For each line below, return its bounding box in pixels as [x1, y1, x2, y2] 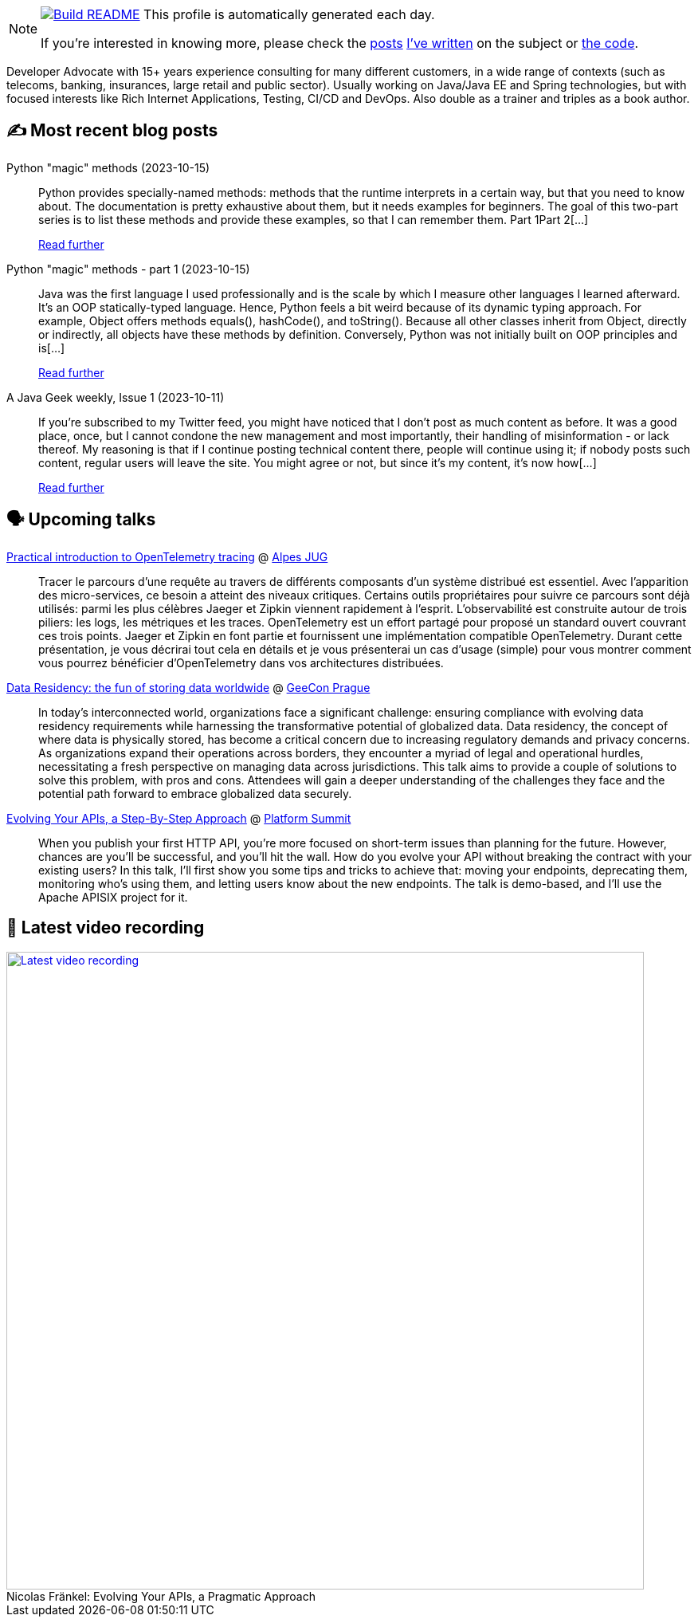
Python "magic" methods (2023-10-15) [6, 160, 210, 175]
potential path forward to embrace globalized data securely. [38, 786, 352, 800]
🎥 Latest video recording [6, 918, 205, 938]
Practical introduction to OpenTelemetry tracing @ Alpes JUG [6, 549, 328, 564]
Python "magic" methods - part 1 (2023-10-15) [6, 261, 250, 276]
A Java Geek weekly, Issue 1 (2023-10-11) [6, 390, 225, 404]
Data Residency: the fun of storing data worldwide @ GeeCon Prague [6, 680, 371, 694]
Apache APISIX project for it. [38, 890, 188, 904]
